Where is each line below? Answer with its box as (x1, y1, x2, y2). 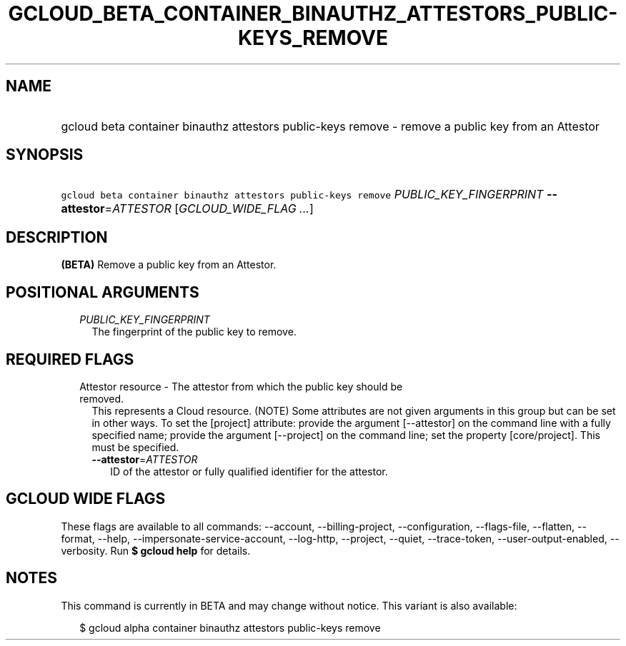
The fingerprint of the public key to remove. (91, 325, 297, 338)
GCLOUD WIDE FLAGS (6, 490, 166, 508)
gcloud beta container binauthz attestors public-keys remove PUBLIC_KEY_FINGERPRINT (61, 187, 544, 202)
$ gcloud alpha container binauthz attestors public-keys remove (79, 621, 381, 634)
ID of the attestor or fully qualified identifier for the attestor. (110, 465, 388, 478)
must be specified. (91, 440, 179, 453)
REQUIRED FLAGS (6, 350, 134, 368)
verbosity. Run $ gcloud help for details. (61, 544, 251, 557)
